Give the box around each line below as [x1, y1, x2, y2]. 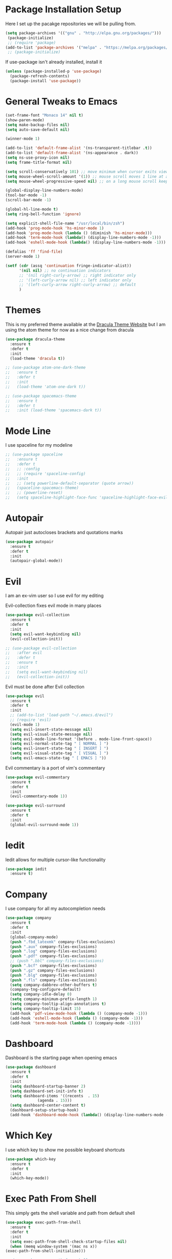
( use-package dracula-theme [5, 337, 66, 342]
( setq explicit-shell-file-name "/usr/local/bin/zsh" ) [5, 221, 125, 226]
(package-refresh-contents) [10, 73, 70, 79]
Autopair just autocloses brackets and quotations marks [5, 529, 123, 535]
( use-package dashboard [5, 1064, 56, 1070]
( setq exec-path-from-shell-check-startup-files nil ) [10, 1239, 127, 1244]
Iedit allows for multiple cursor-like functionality [5, 856, 106, 863]
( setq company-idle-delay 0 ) [10, 992, 72, 997]
